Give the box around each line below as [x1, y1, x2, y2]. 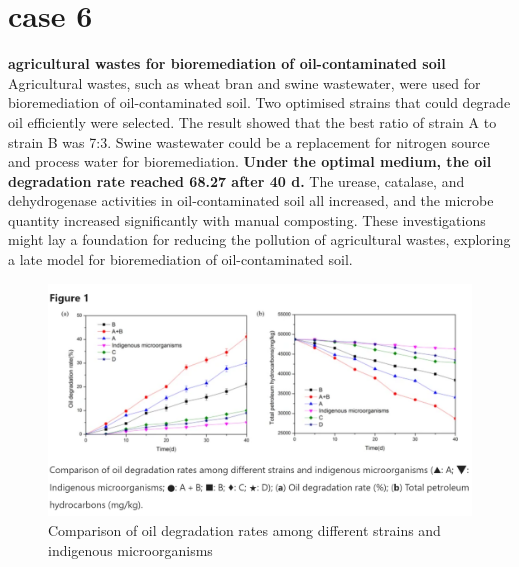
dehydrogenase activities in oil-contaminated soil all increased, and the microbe [8, 190, 494, 211]
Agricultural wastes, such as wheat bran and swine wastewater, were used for [8, 72, 481, 93]
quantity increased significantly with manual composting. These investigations [8, 209, 486, 230]
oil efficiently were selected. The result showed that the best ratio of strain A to [8, 111, 497, 132]
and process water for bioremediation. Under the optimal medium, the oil [8, 151, 492, 172]
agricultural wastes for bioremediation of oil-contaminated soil [8, 53, 446, 74]
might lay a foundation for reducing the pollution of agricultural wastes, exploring [8, 229, 511, 250]
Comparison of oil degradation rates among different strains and [48, 519, 441, 540]
